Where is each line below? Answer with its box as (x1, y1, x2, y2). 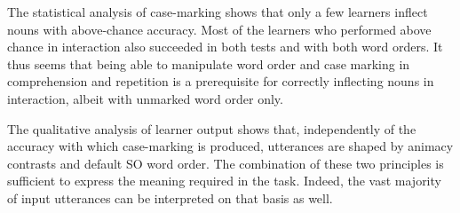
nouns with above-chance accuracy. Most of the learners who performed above (7, 20, 432, 38)
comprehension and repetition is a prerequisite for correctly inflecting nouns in (7, 72, 434, 91)
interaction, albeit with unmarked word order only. (7, 89, 283, 107)
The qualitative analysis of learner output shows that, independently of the (7, 119, 416, 138)
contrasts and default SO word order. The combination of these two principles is (7, 154, 444, 172)
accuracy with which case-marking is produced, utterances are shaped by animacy (7, 137, 454, 155)
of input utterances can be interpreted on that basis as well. (7, 188, 333, 207)
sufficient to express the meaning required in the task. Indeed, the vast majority (7, 171, 441, 190)
